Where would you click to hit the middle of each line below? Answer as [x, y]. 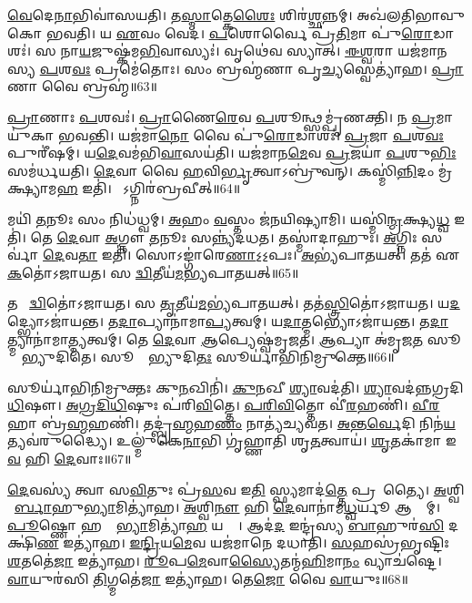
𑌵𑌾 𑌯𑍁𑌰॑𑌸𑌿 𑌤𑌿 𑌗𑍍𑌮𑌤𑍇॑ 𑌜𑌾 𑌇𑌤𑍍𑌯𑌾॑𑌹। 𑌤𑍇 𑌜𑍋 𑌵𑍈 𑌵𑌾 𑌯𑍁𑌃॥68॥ [208, 578]
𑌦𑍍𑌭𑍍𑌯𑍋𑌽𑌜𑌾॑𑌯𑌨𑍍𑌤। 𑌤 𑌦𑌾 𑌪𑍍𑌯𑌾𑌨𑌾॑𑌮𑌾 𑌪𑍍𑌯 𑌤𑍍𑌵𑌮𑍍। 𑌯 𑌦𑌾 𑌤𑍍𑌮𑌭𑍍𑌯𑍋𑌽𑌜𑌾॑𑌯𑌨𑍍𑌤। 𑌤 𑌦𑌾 [228, 320]
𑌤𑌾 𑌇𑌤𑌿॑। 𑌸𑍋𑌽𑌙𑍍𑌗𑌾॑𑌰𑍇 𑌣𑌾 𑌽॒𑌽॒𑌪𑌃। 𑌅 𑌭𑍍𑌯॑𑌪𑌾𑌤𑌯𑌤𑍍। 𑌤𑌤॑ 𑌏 [269, 255]
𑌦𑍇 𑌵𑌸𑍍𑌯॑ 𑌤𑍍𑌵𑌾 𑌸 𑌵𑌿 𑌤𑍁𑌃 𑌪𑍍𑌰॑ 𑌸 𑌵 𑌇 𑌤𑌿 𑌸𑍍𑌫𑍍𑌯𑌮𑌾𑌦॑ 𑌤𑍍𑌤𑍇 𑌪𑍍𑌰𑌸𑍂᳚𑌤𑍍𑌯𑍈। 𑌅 [227, 489]
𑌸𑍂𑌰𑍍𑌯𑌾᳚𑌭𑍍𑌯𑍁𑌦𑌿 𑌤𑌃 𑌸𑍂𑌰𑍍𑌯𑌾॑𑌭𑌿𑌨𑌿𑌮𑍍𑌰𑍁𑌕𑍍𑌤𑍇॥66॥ [247, 357]
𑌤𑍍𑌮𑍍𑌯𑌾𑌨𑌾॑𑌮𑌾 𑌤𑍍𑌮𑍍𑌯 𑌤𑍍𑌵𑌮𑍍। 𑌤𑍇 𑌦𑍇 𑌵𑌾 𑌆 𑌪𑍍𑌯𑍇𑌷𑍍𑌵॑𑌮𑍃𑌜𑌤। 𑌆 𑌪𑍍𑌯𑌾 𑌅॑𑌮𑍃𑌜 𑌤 [216, 338]
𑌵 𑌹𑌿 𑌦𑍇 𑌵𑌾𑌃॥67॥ [70, 459]
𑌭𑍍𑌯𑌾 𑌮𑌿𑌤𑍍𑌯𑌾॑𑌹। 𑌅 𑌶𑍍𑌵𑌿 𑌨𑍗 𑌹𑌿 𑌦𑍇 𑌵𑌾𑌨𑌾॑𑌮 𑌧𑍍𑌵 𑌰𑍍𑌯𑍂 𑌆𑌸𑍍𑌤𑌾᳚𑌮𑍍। [262, 507]
